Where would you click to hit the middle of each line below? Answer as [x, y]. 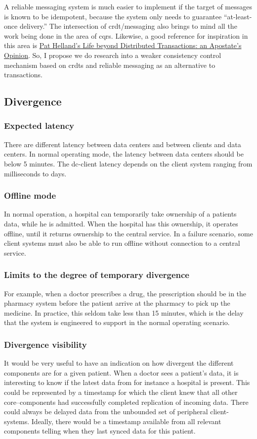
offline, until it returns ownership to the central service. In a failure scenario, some [128, 233]
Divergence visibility [45, 344]
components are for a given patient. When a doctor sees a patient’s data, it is [121, 372]
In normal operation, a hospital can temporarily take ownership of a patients [120, 214]
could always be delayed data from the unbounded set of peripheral [106, 412]
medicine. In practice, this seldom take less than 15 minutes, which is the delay [124, 312]
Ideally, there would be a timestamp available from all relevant [126, 421]
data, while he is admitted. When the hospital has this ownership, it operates [121, 223]
